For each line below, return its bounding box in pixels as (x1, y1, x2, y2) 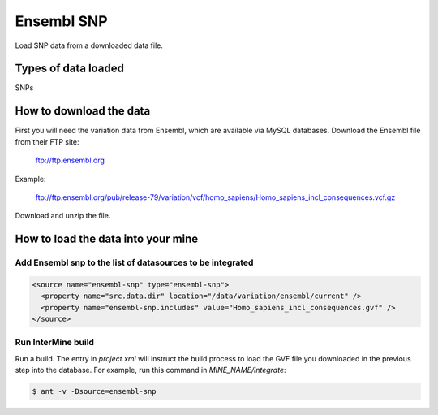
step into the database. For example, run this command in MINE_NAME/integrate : (15, 365, 287, 375)
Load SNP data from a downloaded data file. (15, 41, 164, 50)
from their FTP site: (15, 136, 80, 146)
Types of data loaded (15, 62, 125, 76)
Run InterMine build (15, 337, 95, 348)
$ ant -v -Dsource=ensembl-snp (32, 387, 157, 396)
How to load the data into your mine (15, 232, 199, 246)
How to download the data (15, 104, 151, 118)
